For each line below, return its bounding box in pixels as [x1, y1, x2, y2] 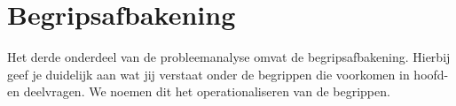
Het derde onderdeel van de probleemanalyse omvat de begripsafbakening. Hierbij [7, 48, 451, 66]
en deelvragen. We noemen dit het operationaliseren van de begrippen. [7, 82, 390, 101]
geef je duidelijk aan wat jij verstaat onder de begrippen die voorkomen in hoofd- [7, 64, 449, 83]
